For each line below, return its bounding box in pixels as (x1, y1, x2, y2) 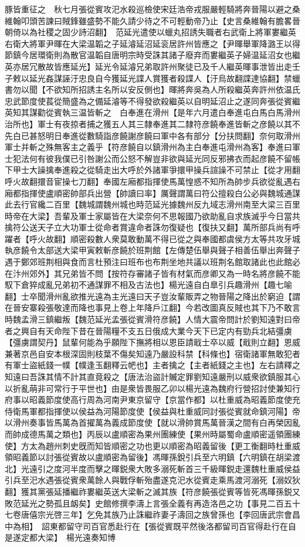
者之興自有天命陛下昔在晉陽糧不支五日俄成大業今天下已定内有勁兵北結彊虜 (5, 324, 292, 337)
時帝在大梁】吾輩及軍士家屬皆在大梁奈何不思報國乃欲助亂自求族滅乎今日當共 (5, 209, 300, 222)
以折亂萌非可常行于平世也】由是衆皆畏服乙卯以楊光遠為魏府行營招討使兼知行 (5, 382, 300, 394)
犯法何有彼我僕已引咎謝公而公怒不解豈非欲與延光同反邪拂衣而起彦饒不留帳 (12, 152, 300, 164)
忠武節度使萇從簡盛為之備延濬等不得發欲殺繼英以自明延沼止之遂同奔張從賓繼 (5, 94, 300, 107)
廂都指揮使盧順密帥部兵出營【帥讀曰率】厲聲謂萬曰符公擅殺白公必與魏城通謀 (5, 186, 300, 199)
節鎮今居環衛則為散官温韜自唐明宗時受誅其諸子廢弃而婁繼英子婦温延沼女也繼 (5, 49, 300, 61)
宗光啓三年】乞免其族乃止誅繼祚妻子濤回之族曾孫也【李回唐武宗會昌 (37, 508, 300, 521)
